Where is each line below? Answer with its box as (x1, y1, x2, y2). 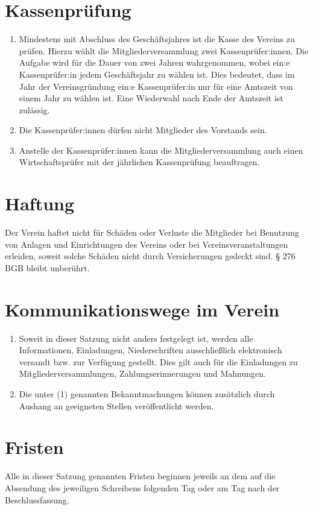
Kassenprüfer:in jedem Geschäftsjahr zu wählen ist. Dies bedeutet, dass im (19, 68, 295, 80)
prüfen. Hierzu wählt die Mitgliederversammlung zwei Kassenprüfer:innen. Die (19, 44, 309, 57)
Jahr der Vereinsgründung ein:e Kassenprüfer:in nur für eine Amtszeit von (19, 80, 293, 92)
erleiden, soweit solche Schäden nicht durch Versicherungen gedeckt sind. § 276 (5, 250, 296, 262)
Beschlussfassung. (5, 493, 69, 506)
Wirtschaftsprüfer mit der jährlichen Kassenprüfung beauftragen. (19, 156, 260, 168)
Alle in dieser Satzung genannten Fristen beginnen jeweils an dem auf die (5, 470, 276, 482)
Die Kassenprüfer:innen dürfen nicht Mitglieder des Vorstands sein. (19, 124, 267, 136)
